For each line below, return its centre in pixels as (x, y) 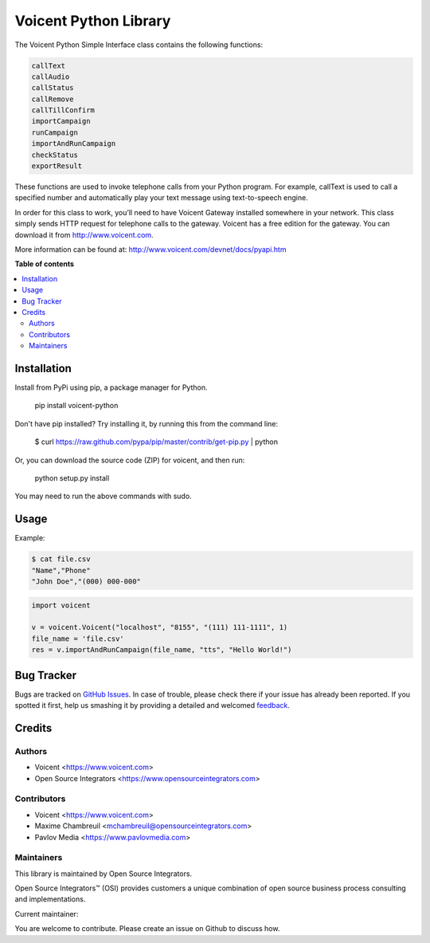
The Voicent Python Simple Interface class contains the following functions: (139, 45)
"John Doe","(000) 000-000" (86, 582)
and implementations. (50, 899)
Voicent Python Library (93, 21)
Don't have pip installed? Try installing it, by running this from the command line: (147, 423)
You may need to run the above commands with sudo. (103, 496)
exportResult (57, 166)
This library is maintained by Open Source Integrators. (104, 874)
